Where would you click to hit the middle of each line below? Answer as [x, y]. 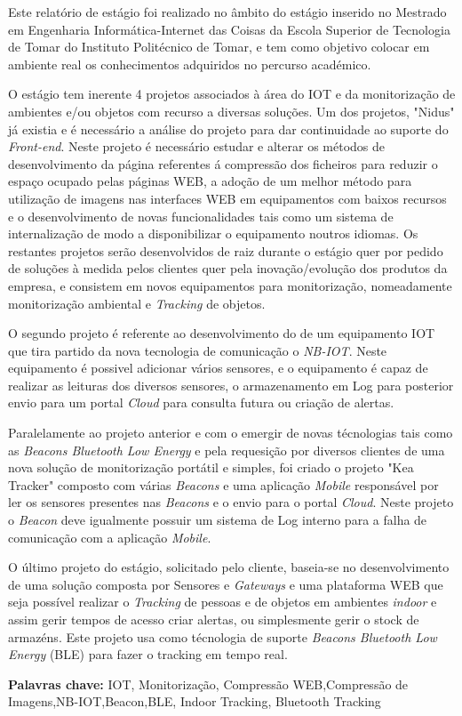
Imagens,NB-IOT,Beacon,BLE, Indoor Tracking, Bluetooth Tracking [195, 701]
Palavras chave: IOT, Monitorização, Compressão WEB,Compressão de [208, 684]
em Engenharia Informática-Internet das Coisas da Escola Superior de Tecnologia [229, 29]
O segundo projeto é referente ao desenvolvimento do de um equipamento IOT [222, 333]
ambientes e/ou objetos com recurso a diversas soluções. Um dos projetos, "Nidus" [231, 111]
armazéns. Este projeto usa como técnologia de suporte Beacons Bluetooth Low [223, 636]
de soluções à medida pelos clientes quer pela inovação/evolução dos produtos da [228, 268]
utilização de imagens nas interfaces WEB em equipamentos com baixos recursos [227, 198]
